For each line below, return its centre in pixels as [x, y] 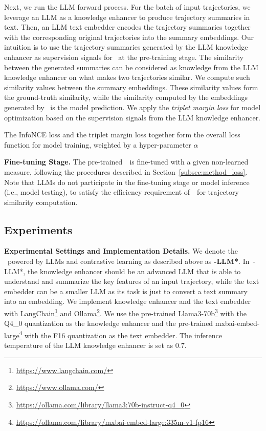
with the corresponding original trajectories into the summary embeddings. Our [129, 37]
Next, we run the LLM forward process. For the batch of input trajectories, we [127, 7]
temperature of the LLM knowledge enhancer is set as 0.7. [95, 345]
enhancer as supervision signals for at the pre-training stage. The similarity [124, 57]
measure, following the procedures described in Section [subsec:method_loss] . [126, 171]
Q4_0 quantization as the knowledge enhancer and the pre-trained [109, 323]
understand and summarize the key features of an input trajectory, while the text [132, 281]
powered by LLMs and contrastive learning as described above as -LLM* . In [128, 261]
